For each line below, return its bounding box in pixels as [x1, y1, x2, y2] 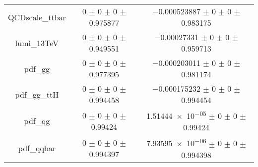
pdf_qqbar [18, 142, 56, 154]
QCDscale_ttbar [8, 11, 66, 23]
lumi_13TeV [15, 37, 59, 49]
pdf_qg [24, 115, 50, 127]
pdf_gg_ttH [15, 88, 59, 100]
